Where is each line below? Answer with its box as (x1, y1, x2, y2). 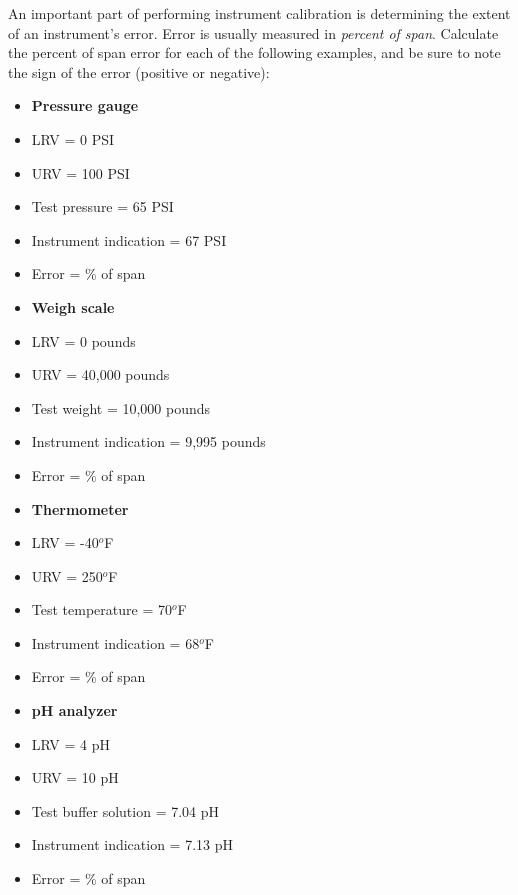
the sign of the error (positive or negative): (8, 61, 270, 82)
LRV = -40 (31, 532, 99, 553)
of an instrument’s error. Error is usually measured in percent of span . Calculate (8, 22, 499, 43)
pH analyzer (31, 700, 118, 721)
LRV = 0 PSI (31, 128, 115, 149)
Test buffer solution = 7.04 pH (31, 800, 220, 821)
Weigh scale (31, 296, 115, 317)
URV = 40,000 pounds (31, 364, 170, 385)
